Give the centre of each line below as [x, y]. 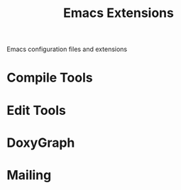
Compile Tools [50, 78]
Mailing [29, 175]
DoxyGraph [41, 142]
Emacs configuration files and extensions [67, 49]
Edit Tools [37, 110]
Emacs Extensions [119, 13]
